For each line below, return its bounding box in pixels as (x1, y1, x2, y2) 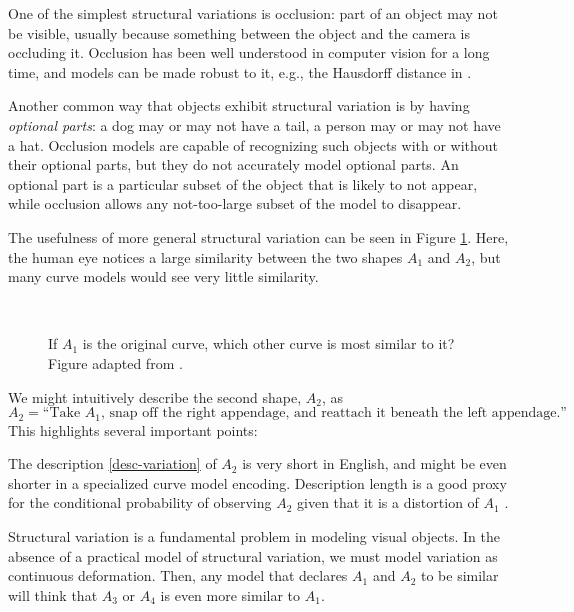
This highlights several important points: (8, 419, 258, 440)
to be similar (420, 565, 499, 586)
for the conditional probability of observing (8, 492, 272, 513)
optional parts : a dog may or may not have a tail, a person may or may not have (8, 114, 501, 135)
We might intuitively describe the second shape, (8, 386, 302, 407)
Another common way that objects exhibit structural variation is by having (8, 95, 470, 116)
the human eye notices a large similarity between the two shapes (8, 246, 403, 267)
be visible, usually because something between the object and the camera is (8, 22, 470, 43)
